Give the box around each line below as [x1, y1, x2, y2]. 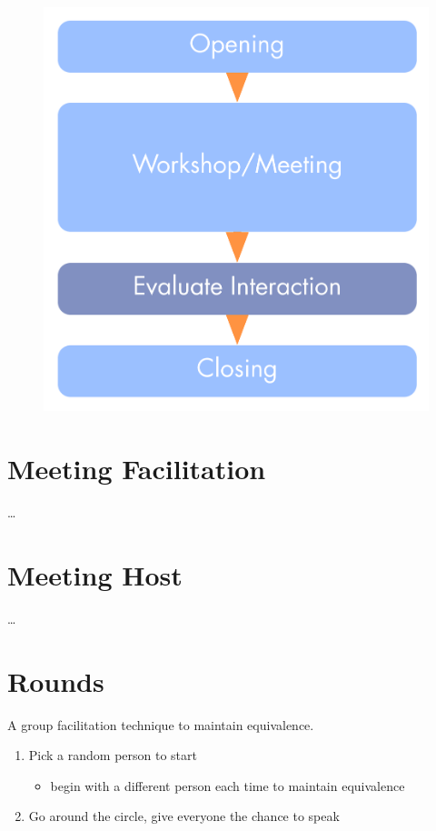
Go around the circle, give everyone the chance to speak [28, 806, 340, 826]
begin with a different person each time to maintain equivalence [50, 776, 405, 795]
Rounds [7, 662, 104, 699]
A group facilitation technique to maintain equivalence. [7, 715, 314, 734]
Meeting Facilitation [7, 450, 266, 487]
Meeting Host [7, 556, 183, 593]
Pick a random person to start [28, 746, 197, 765]
